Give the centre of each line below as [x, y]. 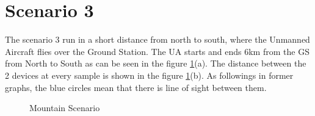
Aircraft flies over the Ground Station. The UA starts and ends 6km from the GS [157, 51]
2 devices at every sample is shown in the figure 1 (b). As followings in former [149, 75]
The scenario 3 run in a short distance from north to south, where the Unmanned [157, 39]
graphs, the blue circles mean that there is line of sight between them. [136, 87]
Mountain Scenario [65, 108]
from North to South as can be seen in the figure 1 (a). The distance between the [156, 63]
